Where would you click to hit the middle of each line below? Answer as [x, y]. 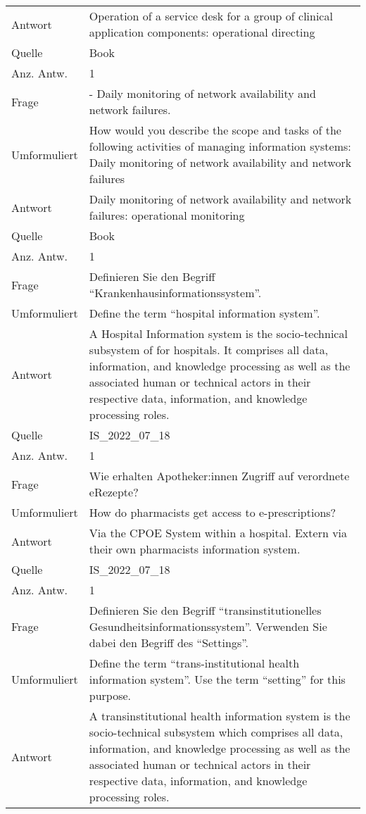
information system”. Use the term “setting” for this [217, 679]
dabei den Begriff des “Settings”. [169, 643]
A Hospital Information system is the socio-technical [218, 333]
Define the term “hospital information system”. [204, 313]
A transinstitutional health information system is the [220, 716]
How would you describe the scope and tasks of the [215, 130]
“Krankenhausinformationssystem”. [175, 293]
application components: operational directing [202, 32]
